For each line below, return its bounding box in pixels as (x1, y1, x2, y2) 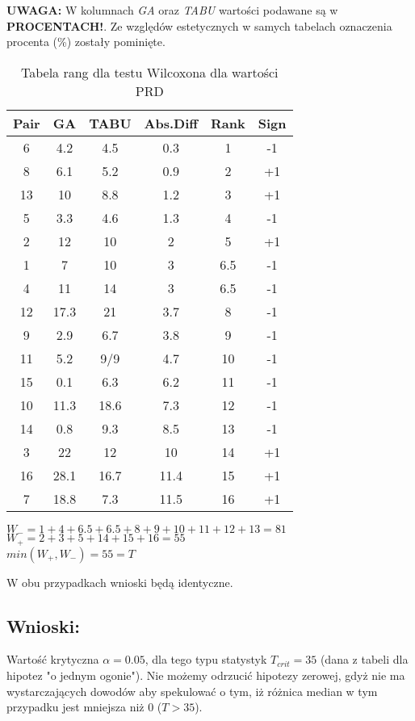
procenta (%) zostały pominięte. (6, 33, 166, 50)
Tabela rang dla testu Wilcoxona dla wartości (21, 62, 279, 82)
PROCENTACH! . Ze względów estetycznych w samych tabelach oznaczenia (6, 17, 392, 34)
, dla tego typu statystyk (145, 651, 267, 668)
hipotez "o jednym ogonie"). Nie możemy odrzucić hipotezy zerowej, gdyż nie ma (6, 667, 405, 684)
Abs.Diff (144, 113, 199, 132)
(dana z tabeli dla (320, 651, 409, 668)
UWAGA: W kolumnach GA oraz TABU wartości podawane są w (6, 2, 338, 18)
